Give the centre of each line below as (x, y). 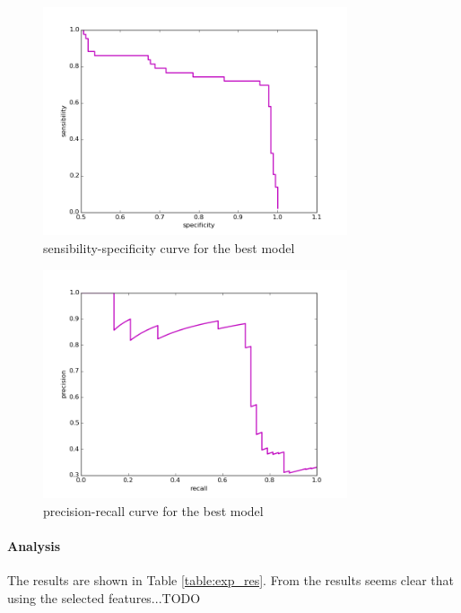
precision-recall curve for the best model (153, 510)
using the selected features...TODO (104, 597)
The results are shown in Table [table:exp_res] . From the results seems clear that (231, 579)
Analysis (34, 545)
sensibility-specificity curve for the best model (169, 247)
